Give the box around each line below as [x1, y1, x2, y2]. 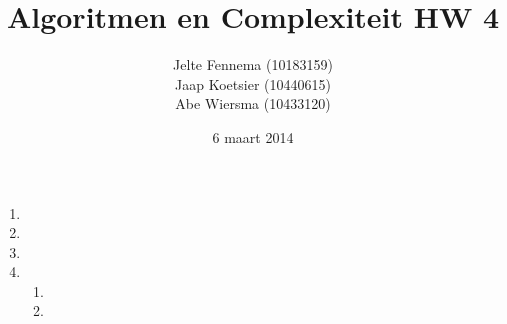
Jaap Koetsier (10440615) [175, 73, 331, 94]
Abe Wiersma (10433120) [175, 93, 331, 114]
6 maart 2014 [212, 126, 294, 147]
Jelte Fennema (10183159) [173, 54, 333, 75]
